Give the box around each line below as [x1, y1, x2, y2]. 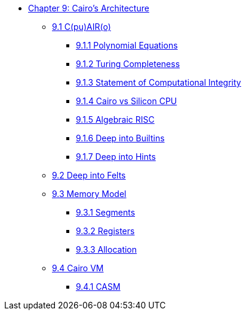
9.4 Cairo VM [52, 263, 104, 273]
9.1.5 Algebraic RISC [76, 114, 155, 125]
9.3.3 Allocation [76, 244, 137, 255]
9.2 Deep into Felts [52, 170, 126, 180]
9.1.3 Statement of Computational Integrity [76, 77, 241, 87]
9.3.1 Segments [76, 207, 136, 217]
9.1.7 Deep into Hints [76, 152, 156, 162]
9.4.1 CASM [76, 281, 121, 292]
